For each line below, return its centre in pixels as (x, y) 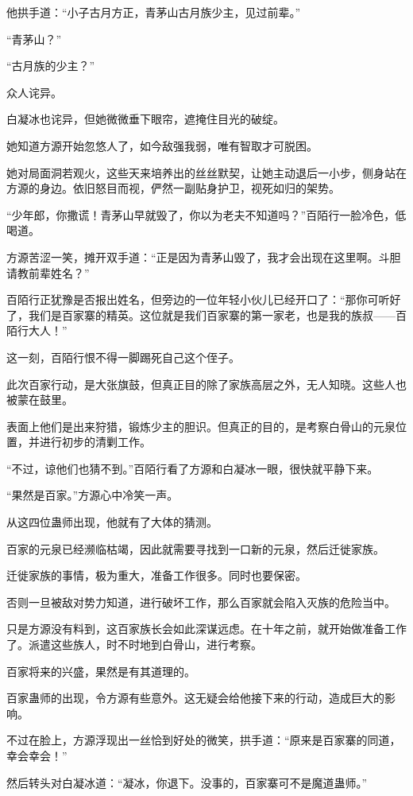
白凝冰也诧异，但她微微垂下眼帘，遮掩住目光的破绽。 (145, 119)
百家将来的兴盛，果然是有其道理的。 (101, 671)
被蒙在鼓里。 (40, 400)
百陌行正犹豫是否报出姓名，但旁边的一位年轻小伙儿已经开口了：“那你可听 (198, 299)
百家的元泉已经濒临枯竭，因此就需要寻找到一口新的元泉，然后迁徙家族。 (195, 548)
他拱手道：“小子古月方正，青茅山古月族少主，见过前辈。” (154, 12)
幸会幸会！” (37, 755)
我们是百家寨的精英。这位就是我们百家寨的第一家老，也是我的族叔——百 (217, 315)
